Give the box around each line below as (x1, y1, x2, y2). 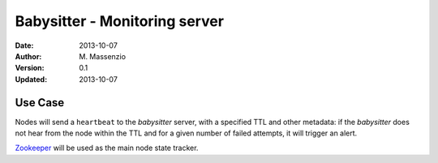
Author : (15, 51, 42, 61)
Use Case (15, 96, 65, 109)
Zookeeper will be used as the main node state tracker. (15, 143, 199, 153)
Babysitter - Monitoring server (15, 12, 225, 30)
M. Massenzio (79, 51, 126, 61)
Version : (15, 63, 45, 73)
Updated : (15, 74, 48, 84)
